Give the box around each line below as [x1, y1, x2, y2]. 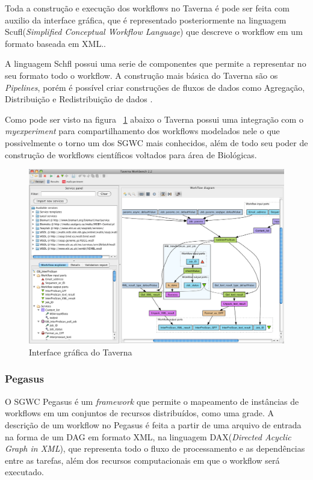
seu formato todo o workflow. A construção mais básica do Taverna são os [5, 69, 278, 81]
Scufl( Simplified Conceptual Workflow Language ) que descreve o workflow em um [5, 25, 303, 38]
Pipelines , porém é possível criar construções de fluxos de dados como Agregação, [5, 81, 305, 93]
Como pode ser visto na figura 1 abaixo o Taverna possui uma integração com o [5, 112, 303, 125]
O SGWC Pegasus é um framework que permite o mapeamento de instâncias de [5, 395, 299, 407]
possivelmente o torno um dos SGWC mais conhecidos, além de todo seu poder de [5, 136, 308, 149]
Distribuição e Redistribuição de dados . [5, 93, 153, 105]
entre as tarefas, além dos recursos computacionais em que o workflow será [5, 454, 280, 466]
